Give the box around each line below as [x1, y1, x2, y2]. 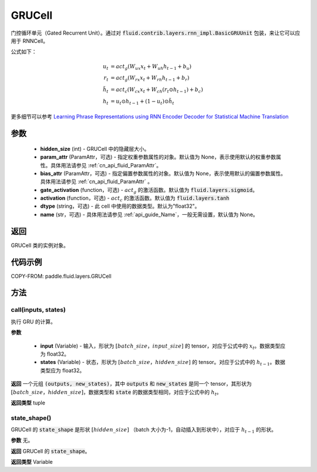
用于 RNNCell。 [11, 37, 49, 44]
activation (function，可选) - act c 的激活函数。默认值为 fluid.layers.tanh [40, 194, 230, 203]
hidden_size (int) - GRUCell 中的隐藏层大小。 [40, 145, 150, 152]
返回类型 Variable [11, 458, 53, 466]
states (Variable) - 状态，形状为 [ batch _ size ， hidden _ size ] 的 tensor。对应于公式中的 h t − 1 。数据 [40, 359, 286, 367]
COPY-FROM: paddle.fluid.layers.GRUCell [11, 272, 112, 279]
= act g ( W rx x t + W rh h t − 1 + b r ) [110, 75, 190, 83]
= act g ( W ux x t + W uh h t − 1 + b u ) [110, 63, 192, 71]
